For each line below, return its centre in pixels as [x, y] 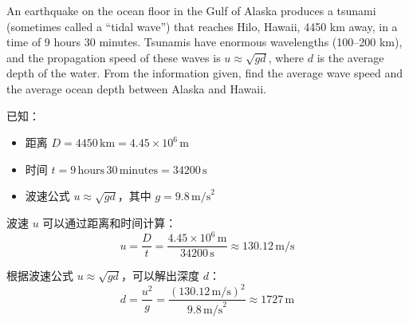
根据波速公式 [40, 276]
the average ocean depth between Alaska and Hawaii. [136, 88]
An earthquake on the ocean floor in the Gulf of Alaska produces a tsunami [191, 10]
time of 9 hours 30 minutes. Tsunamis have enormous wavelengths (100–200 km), [204, 42]
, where [286, 57]
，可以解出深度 [161, 276]
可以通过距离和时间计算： [110, 222]
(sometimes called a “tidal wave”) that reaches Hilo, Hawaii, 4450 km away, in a [202, 26]
